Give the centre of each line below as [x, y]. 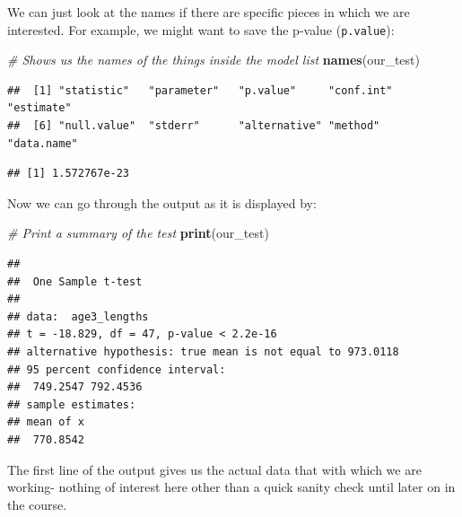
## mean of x [46, 422]
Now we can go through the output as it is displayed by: [162, 202]
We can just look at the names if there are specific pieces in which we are [209, 12]
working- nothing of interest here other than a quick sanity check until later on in [231, 487]
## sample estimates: [72, 404]
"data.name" [43, 143]
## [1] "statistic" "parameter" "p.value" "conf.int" [200, 90]
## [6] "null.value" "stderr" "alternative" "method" [194, 126]
